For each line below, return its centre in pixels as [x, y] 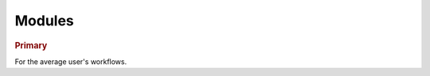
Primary [31, 45]
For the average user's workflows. [71, 61]
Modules [45, 21]
